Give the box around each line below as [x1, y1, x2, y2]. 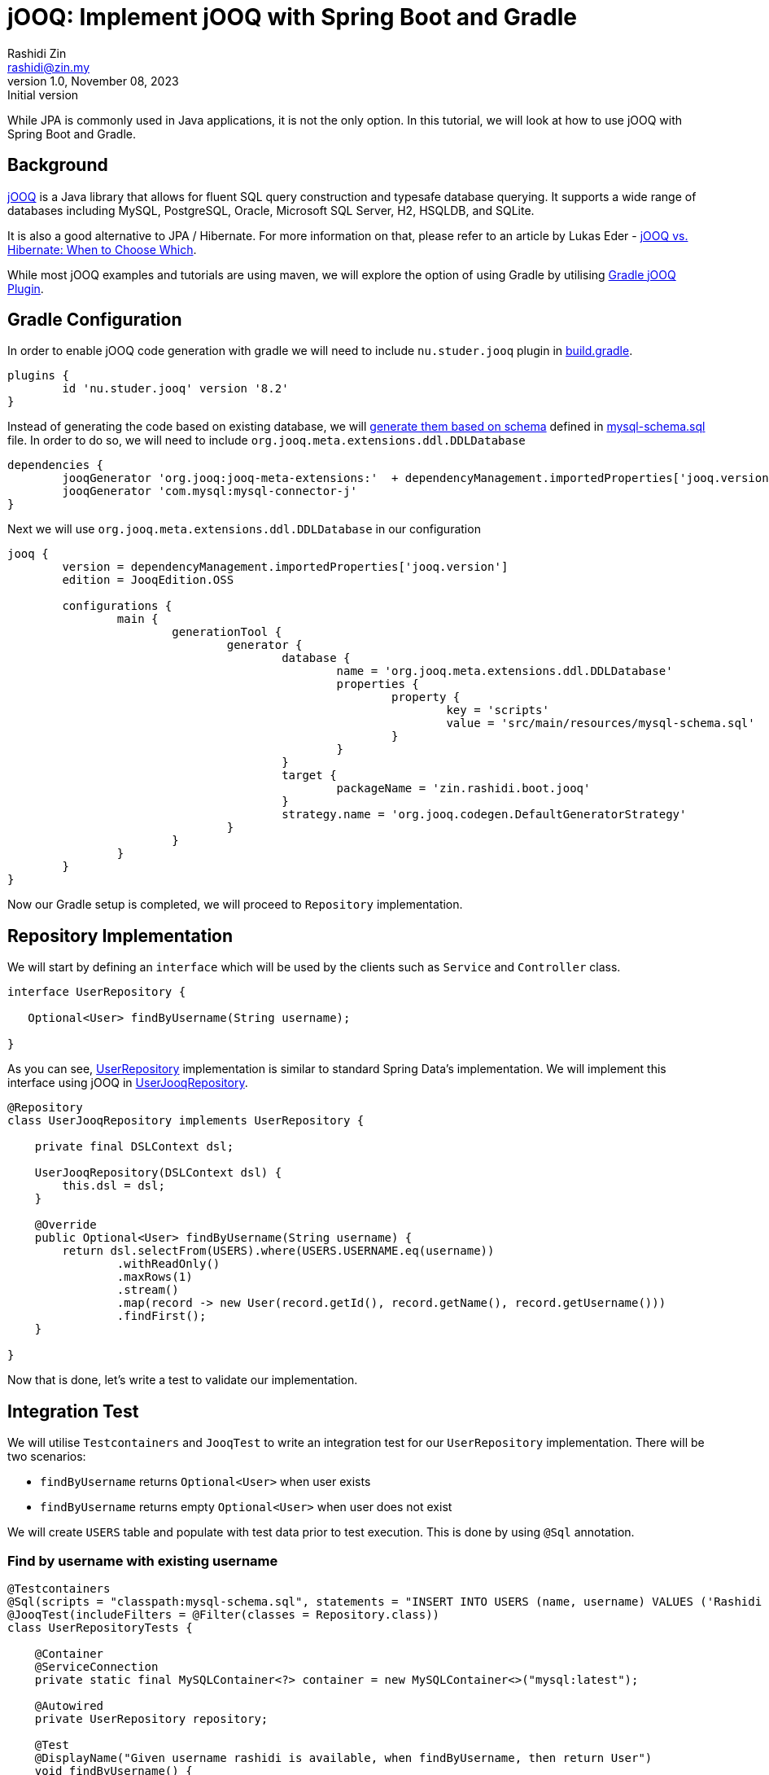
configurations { [62, 599, 173, 613]
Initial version [7, 87, 79, 102]
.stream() [116, 1283, 179, 1297]
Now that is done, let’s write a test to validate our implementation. [7, 1373, 358, 1387]
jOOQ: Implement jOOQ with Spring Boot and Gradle [7, 3, 578, 31]
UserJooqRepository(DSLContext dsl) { [34, 1166, 282, 1180]
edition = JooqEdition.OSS [62, 573, 234, 587]
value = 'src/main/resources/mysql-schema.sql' [446, 717, 755, 730]
